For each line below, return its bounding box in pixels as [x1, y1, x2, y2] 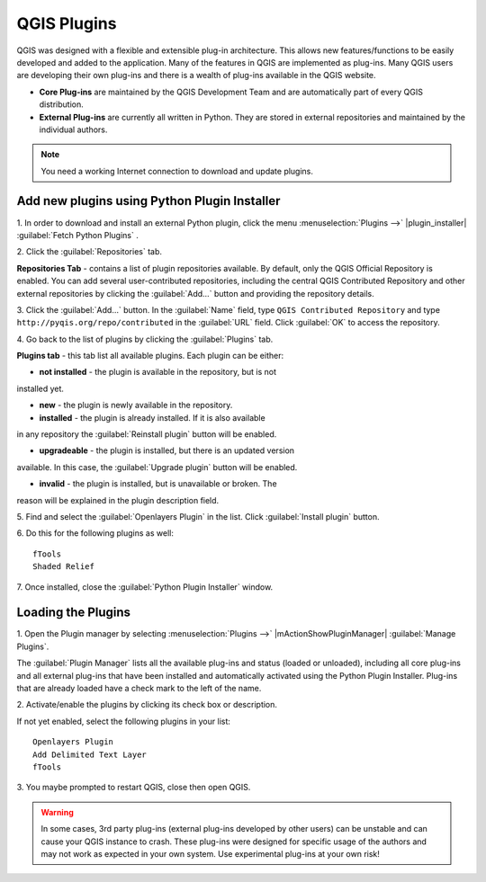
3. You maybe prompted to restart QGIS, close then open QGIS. [16, 782, 251, 793]
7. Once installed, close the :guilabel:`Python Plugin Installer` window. [16, 581, 274, 592]
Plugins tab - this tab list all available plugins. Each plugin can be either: [16, 351, 283, 361]
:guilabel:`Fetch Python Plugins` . [16, 229, 139, 240]
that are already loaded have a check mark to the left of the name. [16, 683, 262, 694]
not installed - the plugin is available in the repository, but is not [39, 367, 276, 378]
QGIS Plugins [16, 13, 117, 33]
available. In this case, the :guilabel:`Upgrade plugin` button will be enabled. [16, 461, 298, 472]
